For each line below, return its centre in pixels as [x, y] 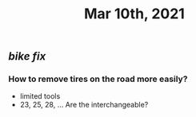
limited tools [40, 96]
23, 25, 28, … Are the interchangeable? [84, 105]
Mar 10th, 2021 [134, 14]
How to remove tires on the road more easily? [98, 79]
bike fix [27, 57]
